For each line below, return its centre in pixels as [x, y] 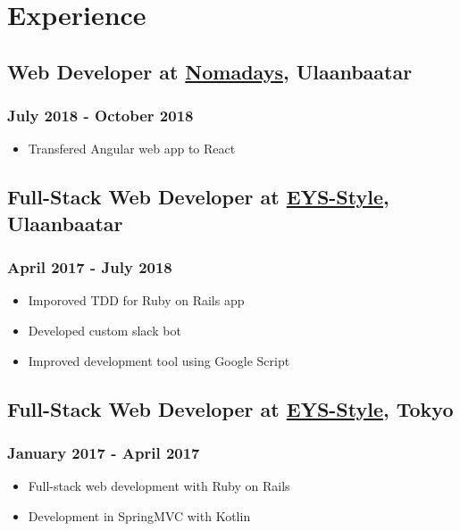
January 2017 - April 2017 [104, 452]
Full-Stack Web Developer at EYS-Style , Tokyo [230, 408]
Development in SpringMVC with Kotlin [139, 515]
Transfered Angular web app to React [132, 149]
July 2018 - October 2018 [100, 116]
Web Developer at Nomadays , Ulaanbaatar [210, 71]
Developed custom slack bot [105, 330]
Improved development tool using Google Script [159, 360]
